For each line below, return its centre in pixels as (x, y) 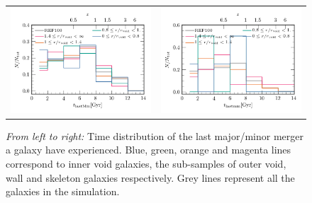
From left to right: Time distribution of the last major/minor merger (155, 135)
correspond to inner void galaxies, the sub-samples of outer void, (146, 163)
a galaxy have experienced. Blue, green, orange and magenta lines (149, 150)
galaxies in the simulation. (63, 191)
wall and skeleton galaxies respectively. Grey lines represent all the (150, 177)
